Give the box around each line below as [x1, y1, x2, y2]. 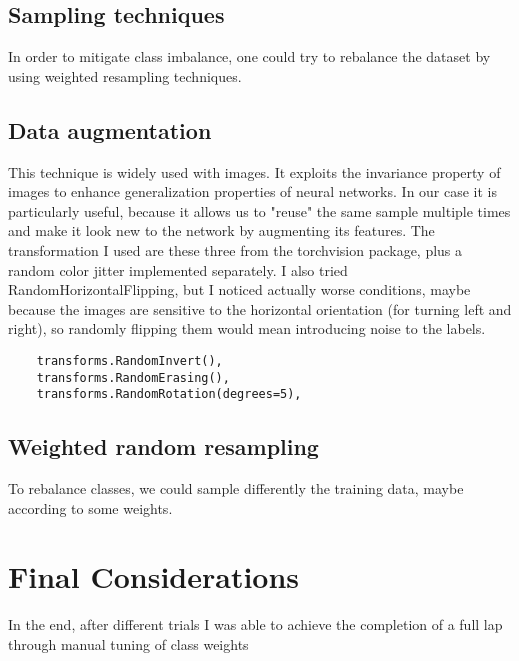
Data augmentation [8, 114, 212, 145]
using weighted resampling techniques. [8, 65, 242, 86]
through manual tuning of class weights [8, 634, 249, 655]
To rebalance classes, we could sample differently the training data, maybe [8, 478, 464, 499]
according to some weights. [8, 497, 173, 518]
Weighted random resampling [8, 431, 319, 462]
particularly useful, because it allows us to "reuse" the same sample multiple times [8, 200, 511, 221]
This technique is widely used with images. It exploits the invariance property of [8, 161, 501, 182]
